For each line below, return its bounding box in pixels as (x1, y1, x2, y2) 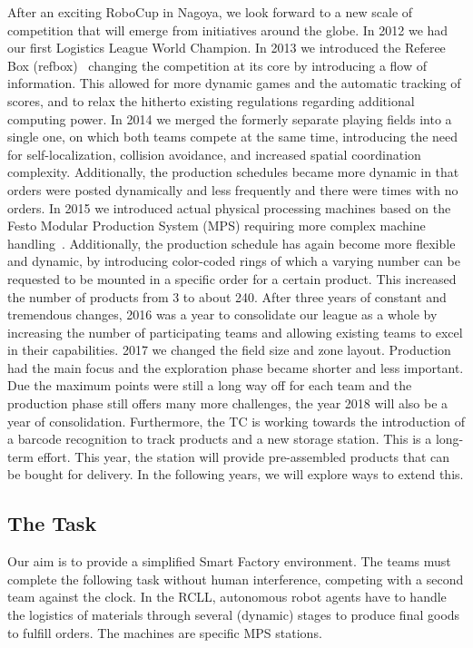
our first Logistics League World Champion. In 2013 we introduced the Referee (7, 38, 446, 57)
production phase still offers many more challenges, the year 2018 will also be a (7, 394, 448, 413)
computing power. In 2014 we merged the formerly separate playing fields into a (7, 109, 452, 128)
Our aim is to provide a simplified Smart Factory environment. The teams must (7, 552, 451, 571)
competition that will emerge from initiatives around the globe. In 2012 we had (7, 20, 448, 39)
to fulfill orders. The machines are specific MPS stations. (7, 623, 322, 642)
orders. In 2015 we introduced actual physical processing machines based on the (7, 198, 451, 217)
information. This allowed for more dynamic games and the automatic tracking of (7, 74, 461, 93)
